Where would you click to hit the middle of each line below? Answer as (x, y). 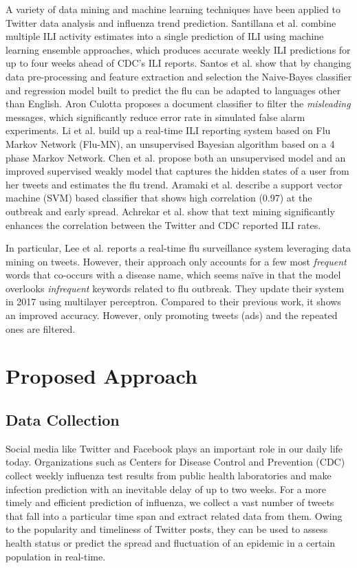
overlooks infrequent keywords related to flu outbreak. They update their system (175, 288)
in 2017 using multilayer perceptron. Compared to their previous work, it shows (173, 302)
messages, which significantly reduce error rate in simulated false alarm (155, 117)
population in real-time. (56, 556)
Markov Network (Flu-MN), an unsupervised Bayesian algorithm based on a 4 (170, 143)
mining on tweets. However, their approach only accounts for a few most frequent (176, 261)
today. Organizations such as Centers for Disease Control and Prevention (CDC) (175, 462)
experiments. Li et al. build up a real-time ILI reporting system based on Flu (168, 130)
